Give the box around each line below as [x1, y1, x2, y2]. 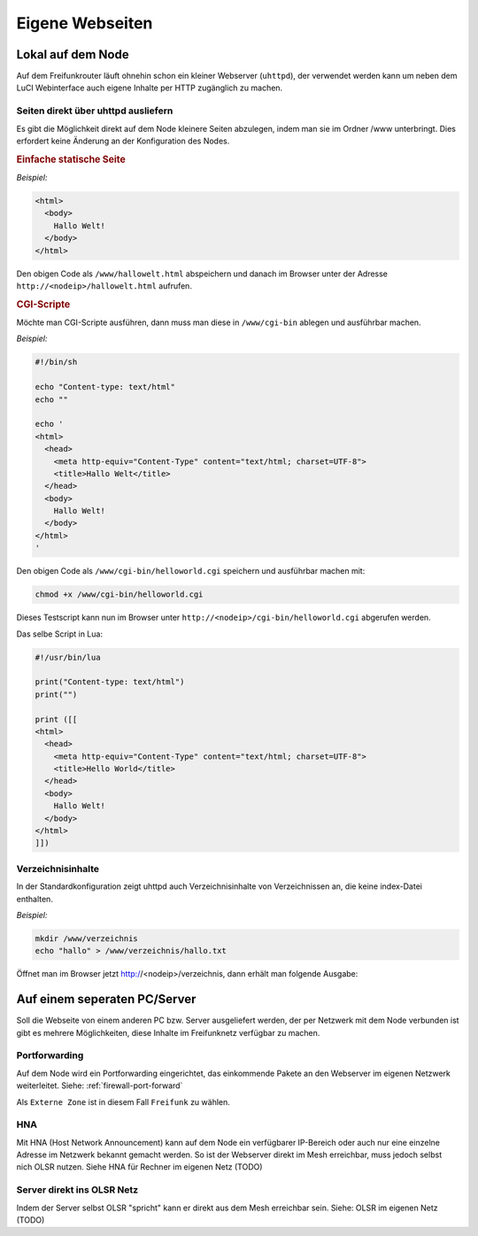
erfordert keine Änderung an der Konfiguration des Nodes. [16, 135, 230, 146]
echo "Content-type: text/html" [35, 382, 176, 392]
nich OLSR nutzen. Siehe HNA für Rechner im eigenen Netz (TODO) [16, 1162, 263, 1172]
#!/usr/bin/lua [35, 652, 101, 662]
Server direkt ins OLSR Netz [16, 1184, 139, 1196]
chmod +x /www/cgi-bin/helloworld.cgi [35, 590, 204, 599]
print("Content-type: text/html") [35, 677, 185, 687]
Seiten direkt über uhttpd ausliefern [16, 104, 173, 117]
